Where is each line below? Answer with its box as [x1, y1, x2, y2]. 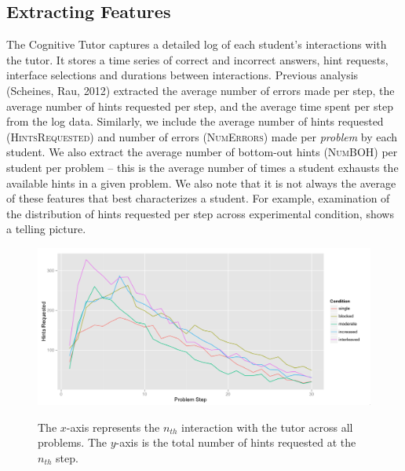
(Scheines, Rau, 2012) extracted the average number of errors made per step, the [6, 82, 395, 98]
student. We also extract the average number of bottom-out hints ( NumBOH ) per [6, 144, 398, 160]
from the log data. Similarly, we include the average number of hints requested [6, 113, 384, 130]
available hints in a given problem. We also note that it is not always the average [6, 174, 396, 191]
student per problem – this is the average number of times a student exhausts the [6, 159, 399, 175]
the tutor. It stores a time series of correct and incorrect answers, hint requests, [6, 51, 389, 68]
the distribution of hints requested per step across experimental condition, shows [6, 205, 394, 221]
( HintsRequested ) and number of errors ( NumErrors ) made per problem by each [6, 128, 398, 144]
